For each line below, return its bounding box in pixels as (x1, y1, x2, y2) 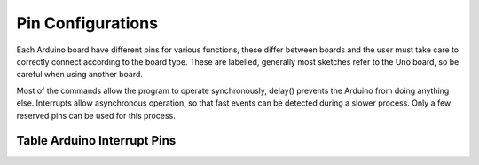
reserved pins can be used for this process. (16, 110, 177, 121)
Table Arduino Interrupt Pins (16, 133, 177, 148)
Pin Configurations (16, 13, 159, 33)
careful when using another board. (16, 69, 144, 80)
